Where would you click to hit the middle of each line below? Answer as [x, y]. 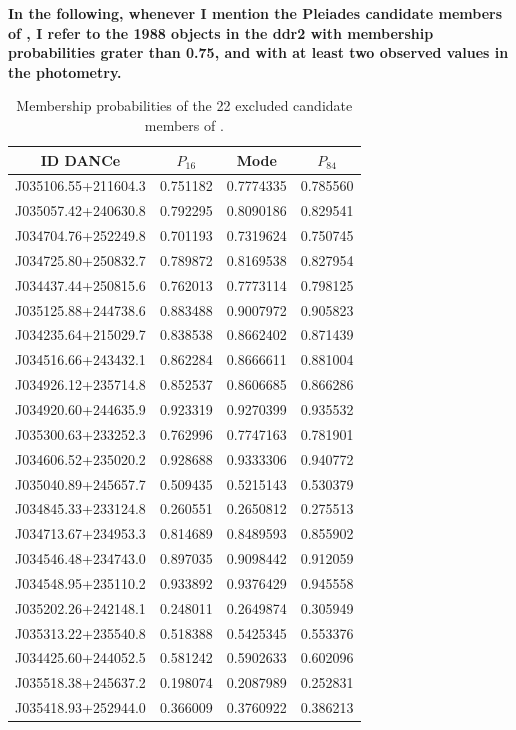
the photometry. [65, 71]
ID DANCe [80, 159]
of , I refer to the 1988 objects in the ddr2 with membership [221, 32]
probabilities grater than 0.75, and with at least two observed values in [258, 52]
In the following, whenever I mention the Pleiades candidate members [255, 13]
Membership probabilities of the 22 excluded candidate [184, 105]
